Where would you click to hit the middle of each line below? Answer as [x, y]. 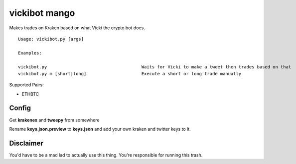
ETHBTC [30, 94]
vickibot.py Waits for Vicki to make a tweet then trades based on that [155, 67]
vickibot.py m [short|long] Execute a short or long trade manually [130, 74]
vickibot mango [42, 13]
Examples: [30, 53]
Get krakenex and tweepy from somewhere [54, 120]
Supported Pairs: [27, 85]
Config [20, 108]
